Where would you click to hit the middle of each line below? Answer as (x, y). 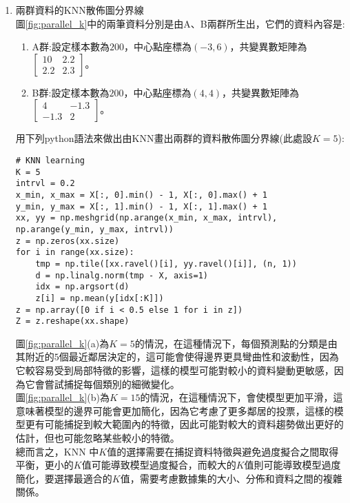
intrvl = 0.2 (45, 184)
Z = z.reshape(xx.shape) (72, 321)
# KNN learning (50, 160)
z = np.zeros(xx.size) (68, 241)
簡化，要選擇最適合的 (64, 478)
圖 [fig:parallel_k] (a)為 (62, 343)
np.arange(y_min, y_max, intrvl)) (94, 229)
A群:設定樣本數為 (71, 47)
